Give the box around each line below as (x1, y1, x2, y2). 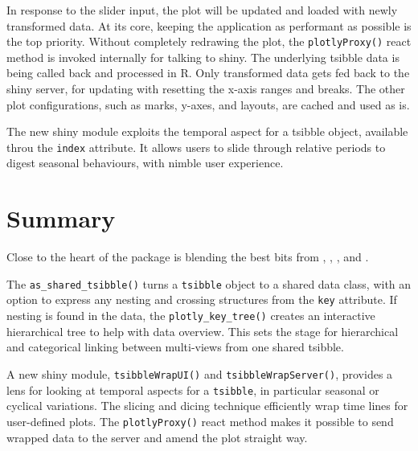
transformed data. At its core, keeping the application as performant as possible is (6, 17, 412, 34)
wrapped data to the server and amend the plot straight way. (6, 428, 308, 445)
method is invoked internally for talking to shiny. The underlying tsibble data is (6, 48, 400, 65)
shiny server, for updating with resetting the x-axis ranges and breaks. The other (6, 80, 405, 97)
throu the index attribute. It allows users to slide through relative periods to (6, 138, 386, 155)
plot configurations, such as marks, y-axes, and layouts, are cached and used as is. (6, 96, 410, 113)
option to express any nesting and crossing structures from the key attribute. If (6, 291, 397, 308)
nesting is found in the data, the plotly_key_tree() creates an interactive (6, 307, 375, 324)
